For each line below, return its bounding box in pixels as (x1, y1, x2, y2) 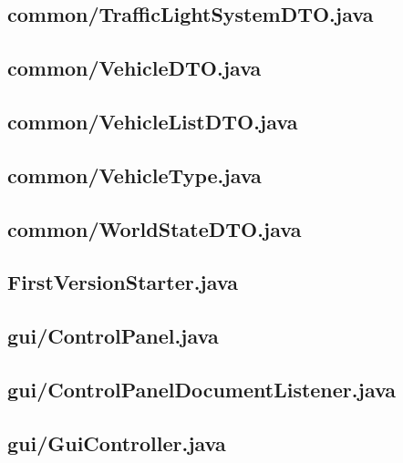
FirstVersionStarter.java (7, 268, 238, 296)
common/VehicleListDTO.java (7, 107, 298, 135)
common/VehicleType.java (7, 160, 262, 189)
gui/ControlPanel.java (7, 322, 219, 350)
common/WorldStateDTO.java (7, 214, 302, 242)
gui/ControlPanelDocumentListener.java (7, 375, 397, 403)
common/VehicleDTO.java (7, 54, 262, 82)
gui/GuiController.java (7, 428, 226, 457)
